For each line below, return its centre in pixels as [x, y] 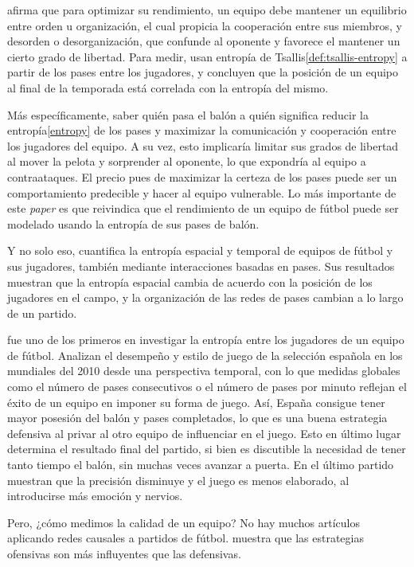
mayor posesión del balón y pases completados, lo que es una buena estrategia [197, 418]
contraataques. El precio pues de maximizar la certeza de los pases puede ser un [202, 176]
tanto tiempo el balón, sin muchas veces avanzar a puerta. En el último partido [201, 465]
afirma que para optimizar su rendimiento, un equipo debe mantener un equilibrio [207, 10]
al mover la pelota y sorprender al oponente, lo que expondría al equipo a [187, 161]
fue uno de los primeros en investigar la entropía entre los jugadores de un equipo [206, 340]
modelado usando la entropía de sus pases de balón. [133, 223]
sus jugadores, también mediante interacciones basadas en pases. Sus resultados [201, 266]
